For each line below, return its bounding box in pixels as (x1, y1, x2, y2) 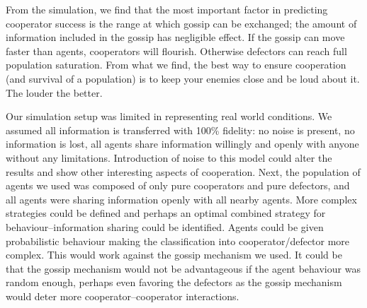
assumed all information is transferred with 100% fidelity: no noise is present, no (6, 122, 355, 137)
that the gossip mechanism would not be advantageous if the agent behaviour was (6, 261, 361, 276)
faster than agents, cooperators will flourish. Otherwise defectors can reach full (6, 43, 347, 58)
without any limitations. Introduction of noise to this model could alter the (6, 150, 332, 165)
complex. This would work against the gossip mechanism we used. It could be (6, 247, 342, 262)
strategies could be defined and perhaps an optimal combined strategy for (6, 206, 326, 220)
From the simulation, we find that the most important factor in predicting (6, 2, 328, 16)
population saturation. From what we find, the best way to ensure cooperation (6, 57, 346, 72)
